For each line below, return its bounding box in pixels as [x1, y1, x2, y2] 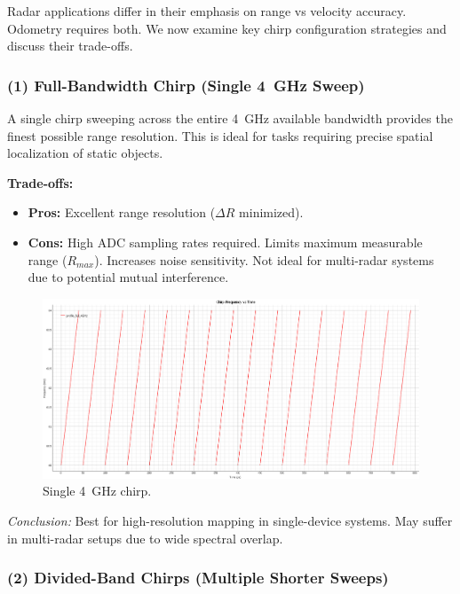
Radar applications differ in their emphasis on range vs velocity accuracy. [7, 2, 407, 20]
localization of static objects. [7, 144, 163, 162]
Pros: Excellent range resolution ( [28, 203, 216, 222]
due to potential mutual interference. [28, 268, 229, 286]
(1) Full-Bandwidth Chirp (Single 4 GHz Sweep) [7, 74, 365, 96]
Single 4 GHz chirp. [43, 481, 152, 500]
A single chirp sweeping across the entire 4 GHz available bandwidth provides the [7, 109, 453, 127]
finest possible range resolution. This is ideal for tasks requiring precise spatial [7, 126, 433, 145]
